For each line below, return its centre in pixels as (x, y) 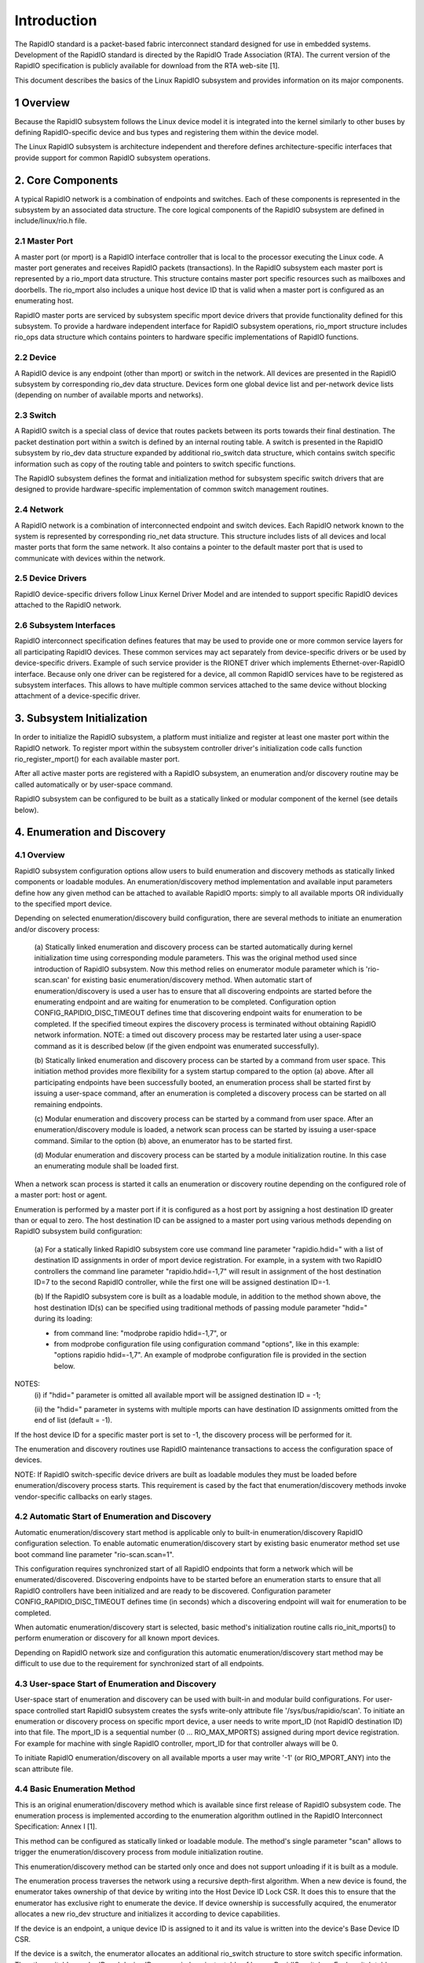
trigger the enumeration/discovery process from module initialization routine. (139, 1852)
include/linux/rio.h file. (51, 221)
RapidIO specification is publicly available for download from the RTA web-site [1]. (147, 66)
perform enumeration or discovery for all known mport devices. (117, 1638)
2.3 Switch (35, 415)
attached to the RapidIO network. (68, 605)
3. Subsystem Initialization (81, 718)
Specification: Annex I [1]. (56, 1826)
